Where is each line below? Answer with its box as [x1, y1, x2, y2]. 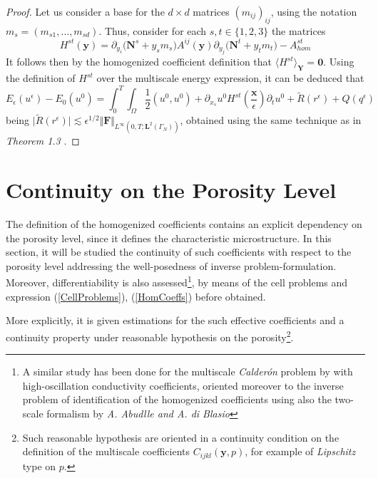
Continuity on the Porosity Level [6, 175, 337, 204]
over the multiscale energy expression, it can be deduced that [96, 71, 364, 85]
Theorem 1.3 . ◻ [6, 133, 80, 148]
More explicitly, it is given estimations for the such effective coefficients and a [6, 313, 344, 328]
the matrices [271, 23, 326, 38]
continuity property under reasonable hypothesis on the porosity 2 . [6, 327, 294, 344]
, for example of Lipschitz [245, 444, 356, 459]
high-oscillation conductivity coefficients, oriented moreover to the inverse [22, 378, 344, 393]
